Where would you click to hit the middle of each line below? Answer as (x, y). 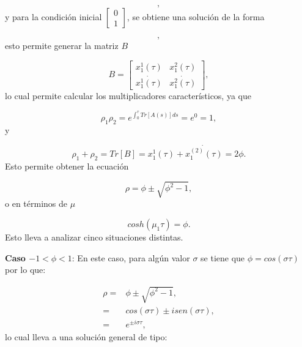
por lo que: (25, 270)
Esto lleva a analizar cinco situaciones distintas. (94, 237)
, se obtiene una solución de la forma (196, 17)
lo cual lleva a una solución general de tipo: (86, 337)
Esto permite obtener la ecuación (67, 166)
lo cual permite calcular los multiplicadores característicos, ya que (128, 96)
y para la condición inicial (53, 17)
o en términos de (36, 203)
